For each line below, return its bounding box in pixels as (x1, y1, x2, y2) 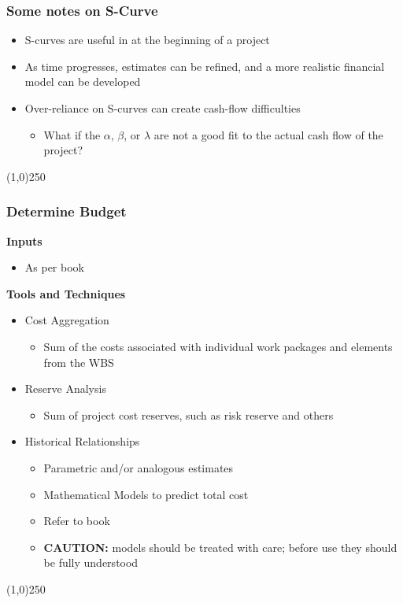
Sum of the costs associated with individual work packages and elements (43, 338, 393, 354)
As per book (24, 259, 84, 276)
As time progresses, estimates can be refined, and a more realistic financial (24, 57, 385, 74)
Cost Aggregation (24, 312, 109, 328)
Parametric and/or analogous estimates (43, 459, 234, 475)
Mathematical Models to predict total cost (43, 486, 249, 502)
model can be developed (24, 73, 141, 90)
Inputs (6, 232, 43, 249)
